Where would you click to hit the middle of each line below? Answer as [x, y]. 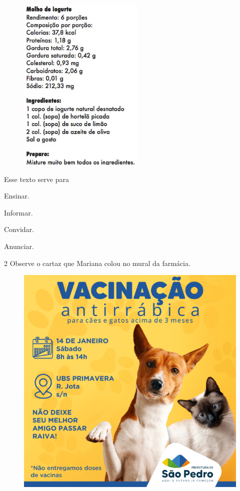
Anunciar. [19, 246]
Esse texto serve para [36, 179]
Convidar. [19, 229]
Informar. [18, 212]
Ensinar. [17, 196]
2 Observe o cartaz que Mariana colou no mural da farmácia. [97, 263]
